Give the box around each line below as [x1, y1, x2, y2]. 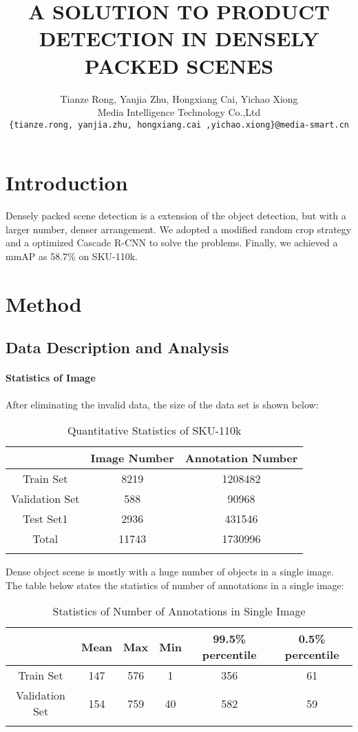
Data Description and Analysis [6, 337, 229, 358]
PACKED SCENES [84, 51, 274, 79]
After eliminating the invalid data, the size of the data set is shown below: [6, 397, 319, 411]
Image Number [90, 450, 174, 466]
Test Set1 [23, 511, 68, 527]
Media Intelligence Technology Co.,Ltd [97, 105, 261, 119]
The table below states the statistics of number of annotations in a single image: [6, 577, 344, 592]
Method [6, 289, 82, 317]
